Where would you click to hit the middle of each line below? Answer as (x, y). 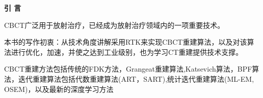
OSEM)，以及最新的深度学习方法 (59, 89)
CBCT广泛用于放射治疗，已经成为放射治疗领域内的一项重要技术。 (114, 25)
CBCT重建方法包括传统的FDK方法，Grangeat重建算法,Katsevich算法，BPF (128, 69)
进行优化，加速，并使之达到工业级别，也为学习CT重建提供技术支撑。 (127, 52)
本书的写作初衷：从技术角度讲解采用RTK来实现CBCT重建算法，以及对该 (126, 42)
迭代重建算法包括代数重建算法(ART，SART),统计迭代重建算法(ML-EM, (136, 78)
